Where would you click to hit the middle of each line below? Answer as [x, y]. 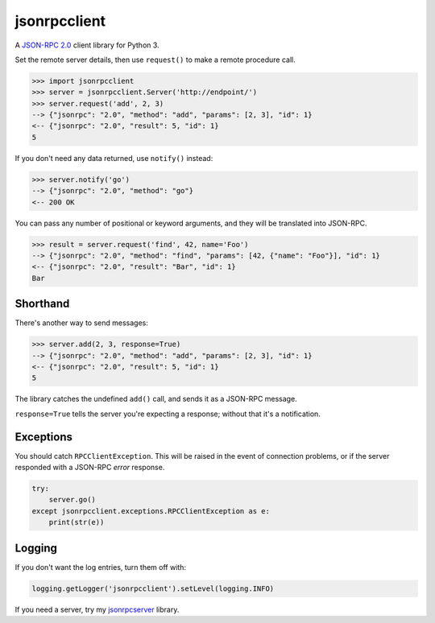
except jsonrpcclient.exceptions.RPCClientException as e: [151, 511]
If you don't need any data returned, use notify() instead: [114, 158]
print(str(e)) [77, 522]
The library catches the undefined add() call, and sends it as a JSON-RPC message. [156, 399]
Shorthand [42, 304]
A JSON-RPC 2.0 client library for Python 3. [87, 45]
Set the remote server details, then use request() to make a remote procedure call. [155, 60]
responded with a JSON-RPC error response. [90, 468]
